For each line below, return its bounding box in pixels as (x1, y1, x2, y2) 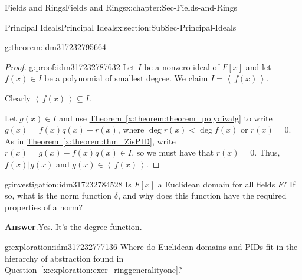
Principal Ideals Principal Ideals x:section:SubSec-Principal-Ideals (5, 21, 237, 33)
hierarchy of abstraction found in (5, 252, 124, 264)
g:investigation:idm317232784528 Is (5, 177, 132, 190)
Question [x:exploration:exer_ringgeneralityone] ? (5, 263, 182, 276)
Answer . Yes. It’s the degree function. (5, 220, 142, 233)
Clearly (5, 91, 31, 104)
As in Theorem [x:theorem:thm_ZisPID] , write (5, 134, 176, 147)
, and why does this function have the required (117, 189, 287, 202)
